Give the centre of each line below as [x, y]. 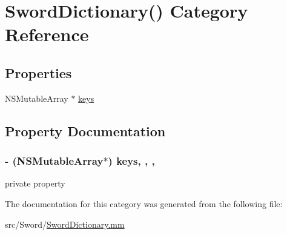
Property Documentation [85, 131]
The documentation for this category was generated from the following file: [144, 203]
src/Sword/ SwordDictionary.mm [65, 224]
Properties [38, 72]
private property [35, 183]
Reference [47, 34]
